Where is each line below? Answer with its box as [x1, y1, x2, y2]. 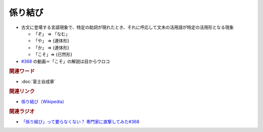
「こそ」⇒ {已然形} [33, 52, 73, 57]
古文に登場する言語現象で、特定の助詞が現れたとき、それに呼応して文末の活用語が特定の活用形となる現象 [21, 24, 234, 30]
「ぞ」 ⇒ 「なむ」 [33, 31, 70, 37]
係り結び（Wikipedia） [21, 98, 67, 104]
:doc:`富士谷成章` [21, 78, 56, 84]
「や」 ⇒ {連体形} [33, 38, 70, 44]
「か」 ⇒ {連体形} [33, 44, 70, 51]
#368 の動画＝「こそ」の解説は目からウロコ [21, 58, 110, 64]
